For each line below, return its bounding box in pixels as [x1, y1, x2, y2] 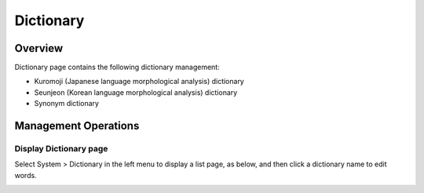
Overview [14, 42, 64, 55]
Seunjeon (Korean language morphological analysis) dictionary [34, 87, 238, 97]
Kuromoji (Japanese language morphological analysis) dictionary [34, 77, 245, 86]
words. [14, 170, 37, 180]
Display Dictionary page [14, 144, 108, 155]
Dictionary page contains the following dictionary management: [14, 63, 220, 72]
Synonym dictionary [34, 99, 100, 108]
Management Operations [14, 119, 140, 133]
